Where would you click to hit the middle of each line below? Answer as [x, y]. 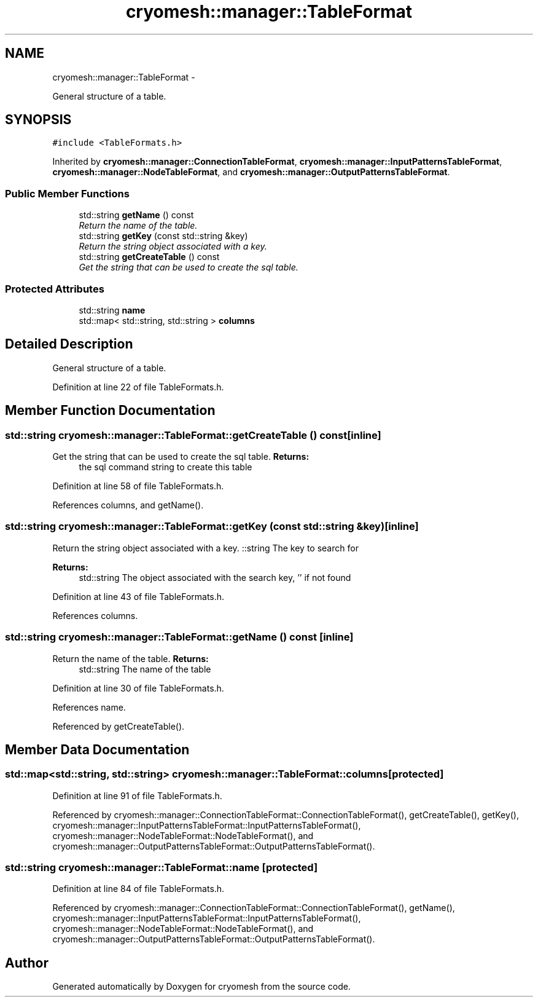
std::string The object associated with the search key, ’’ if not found [215, 577]
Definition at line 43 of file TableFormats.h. [138, 596]
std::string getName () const [136, 215]
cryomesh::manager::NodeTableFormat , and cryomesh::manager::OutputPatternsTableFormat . [251, 172]
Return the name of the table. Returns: [131, 658]
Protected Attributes [55, 289]
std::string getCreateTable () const [149, 257]
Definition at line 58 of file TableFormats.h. [138, 486]
